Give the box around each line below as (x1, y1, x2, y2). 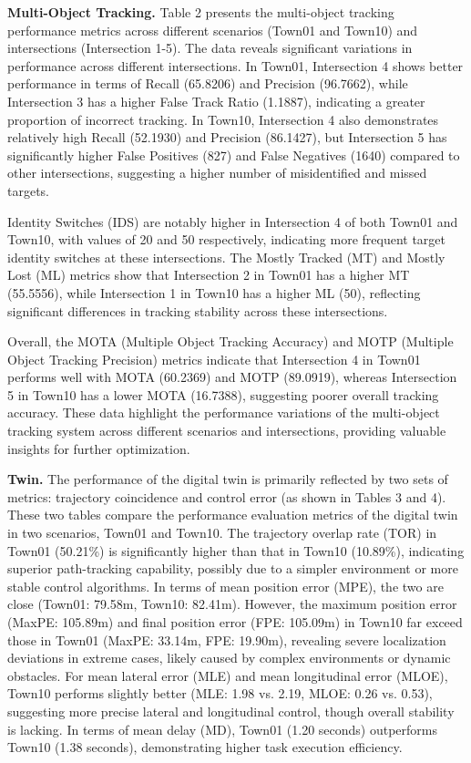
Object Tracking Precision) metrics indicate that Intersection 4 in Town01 (7, 349, 421, 368)
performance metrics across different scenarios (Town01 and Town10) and (7, 20, 418, 39)
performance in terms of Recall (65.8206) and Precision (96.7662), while (7, 74, 408, 93)
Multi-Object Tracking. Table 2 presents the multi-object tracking (7, 3, 394, 21)
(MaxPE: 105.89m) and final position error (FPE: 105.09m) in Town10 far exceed (7, 613, 463, 631)
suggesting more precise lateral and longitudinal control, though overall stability (7, 701, 455, 720)
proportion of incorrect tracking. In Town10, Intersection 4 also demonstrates (7, 109, 439, 129)
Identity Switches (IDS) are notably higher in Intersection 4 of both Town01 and (7, 211, 458, 231)
